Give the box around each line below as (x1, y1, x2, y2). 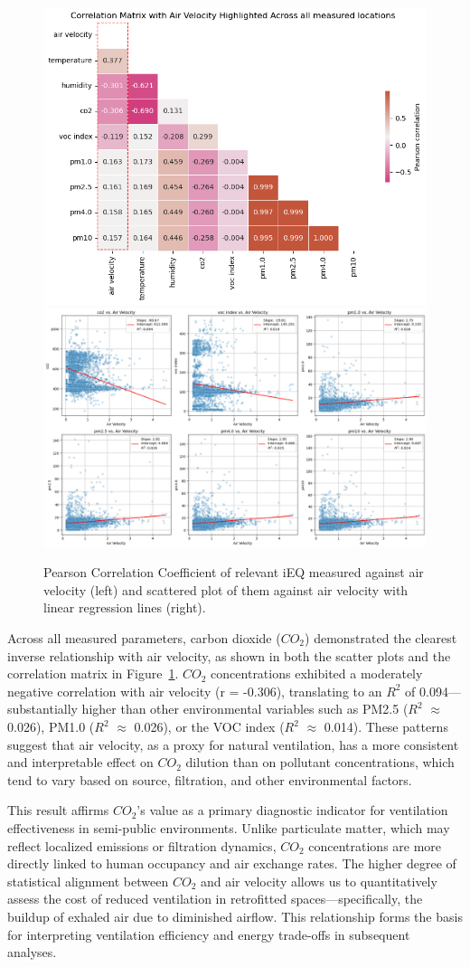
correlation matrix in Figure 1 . (7, 664, 179, 683)
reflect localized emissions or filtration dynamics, (7, 836, 277, 855)
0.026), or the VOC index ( (134, 717, 285, 735)
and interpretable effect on (7, 753, 154, 772)
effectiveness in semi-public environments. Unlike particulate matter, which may (7, 818, 450, 837)
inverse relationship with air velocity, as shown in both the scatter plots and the (7, 646, 451, 665)
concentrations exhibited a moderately (211, 664, 423, 683)
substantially (7, 699, 78, 718)
